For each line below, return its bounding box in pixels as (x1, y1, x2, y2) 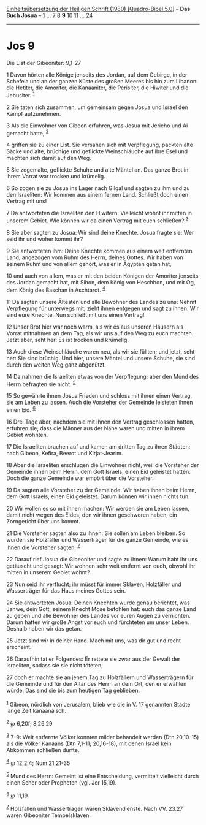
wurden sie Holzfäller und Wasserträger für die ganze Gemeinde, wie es (6, 536, 189, 543)
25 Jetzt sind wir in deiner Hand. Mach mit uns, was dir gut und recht (6, 637, 181, 644)
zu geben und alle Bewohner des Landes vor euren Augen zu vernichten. (6, 612, 191, 619)
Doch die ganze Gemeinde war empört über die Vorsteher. (6, 474, 154, 482)
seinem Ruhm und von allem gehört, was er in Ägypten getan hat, (6, 260, 172, 267)
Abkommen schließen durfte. (6, 746, 80, 753)
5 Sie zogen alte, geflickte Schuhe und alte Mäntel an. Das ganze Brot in (6, 166, 189, 173)
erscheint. (6, 643, 32, 650)
